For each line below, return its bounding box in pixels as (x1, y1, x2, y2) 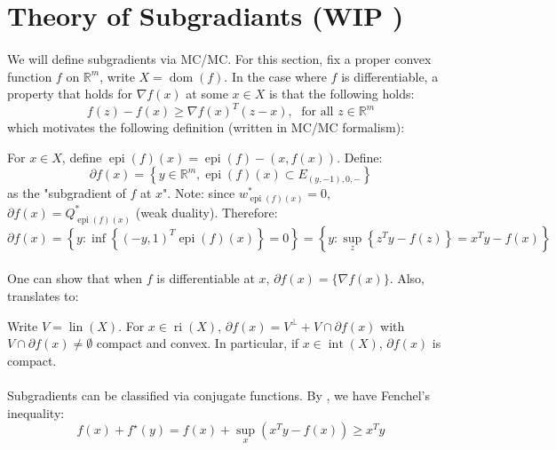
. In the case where (224, 67, 327, 85)
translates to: (7, 287, 79, 304)
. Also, (389, 269, 425, 288)
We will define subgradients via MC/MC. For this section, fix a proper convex (7, 49, 432, 67)
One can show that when (7, 269, 143, 288)
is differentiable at (156, 269, 255, 288)
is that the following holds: (268, 84, 415, 103)
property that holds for (7, 84, 133, 103)
